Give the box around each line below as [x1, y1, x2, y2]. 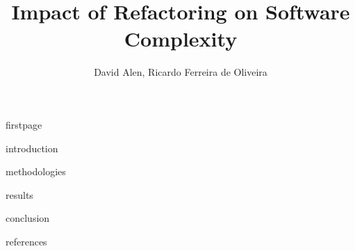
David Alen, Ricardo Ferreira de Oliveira [94, 65, 267, 79]
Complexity [124, 24, 238, 53]
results [6, 187, 33, 202]
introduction [6, 140, 58, 155]
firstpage [6, 117, 42, 131]
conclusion [6, 211, 50, 225]
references [6, 234, 47, 248]
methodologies [6, 164, 66, 179]
